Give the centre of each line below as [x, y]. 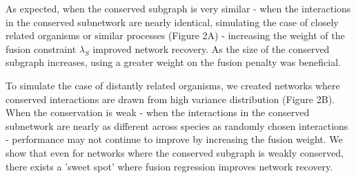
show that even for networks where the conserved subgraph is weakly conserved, [175, 152]
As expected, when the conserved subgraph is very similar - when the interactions [178, 8]
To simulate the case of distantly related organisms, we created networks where [173, 85]
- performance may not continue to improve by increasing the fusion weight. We [174, 139]
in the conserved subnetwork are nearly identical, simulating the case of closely [172, 22]
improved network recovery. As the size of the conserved [211, 48]
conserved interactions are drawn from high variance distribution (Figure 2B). [170, 99]
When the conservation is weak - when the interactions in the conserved [158, 112]
